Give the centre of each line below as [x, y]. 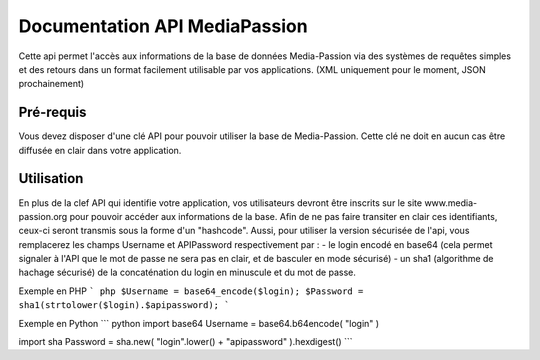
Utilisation [51, 178]
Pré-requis [52, 112]
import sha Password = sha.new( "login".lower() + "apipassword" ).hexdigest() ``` [186, 342]
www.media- [451, 202]
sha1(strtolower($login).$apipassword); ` [124, 305]
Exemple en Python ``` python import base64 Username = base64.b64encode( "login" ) [199, 323]
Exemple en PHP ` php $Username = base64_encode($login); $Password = [191, 291]
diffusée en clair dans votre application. [100, 150]
